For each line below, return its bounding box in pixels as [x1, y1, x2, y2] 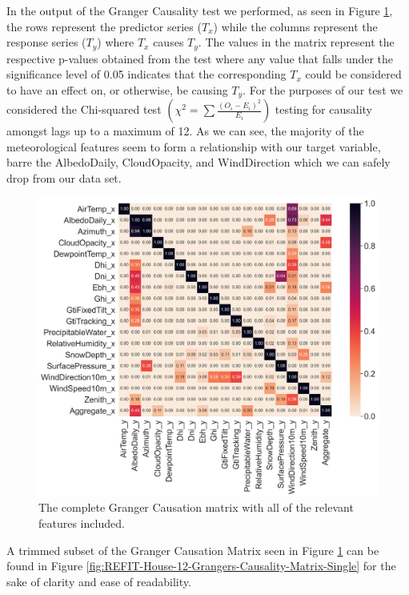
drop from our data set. [6, 170, 122, 187]
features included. [38, 514, 125, 531]
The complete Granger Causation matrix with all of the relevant [38, 499, 354, 516]
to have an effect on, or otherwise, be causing [6, 81, 228, 98]
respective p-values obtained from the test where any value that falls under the [6, 50, 394, 66]
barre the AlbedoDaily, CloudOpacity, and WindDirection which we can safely [6, 154, 391, 171]
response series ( [6, 34, 86, 50]
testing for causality [275, 101, 372, 118]
